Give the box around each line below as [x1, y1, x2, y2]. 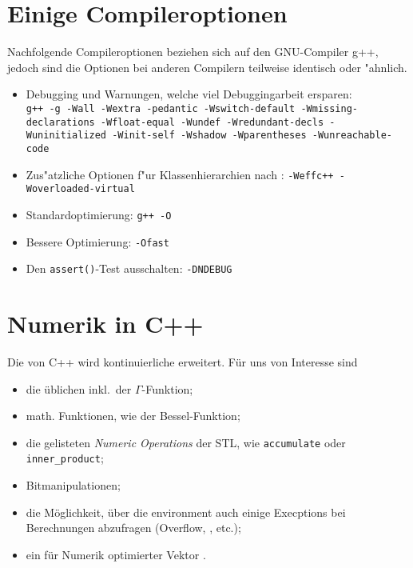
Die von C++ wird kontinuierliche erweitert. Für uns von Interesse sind [7, 353, 358, 370]
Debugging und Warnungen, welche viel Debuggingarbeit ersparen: [26, 86, 352, 102]
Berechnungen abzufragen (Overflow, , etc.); [26, 519, 241, 536]
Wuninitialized [26, 130, 107, 142]
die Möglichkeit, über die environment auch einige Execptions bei [26, 503, 346, 520]
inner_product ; [26, 450, 104, 466]
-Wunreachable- [312, 130, 392, 142]
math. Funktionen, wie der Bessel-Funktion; [26, 407, 240, 424]
